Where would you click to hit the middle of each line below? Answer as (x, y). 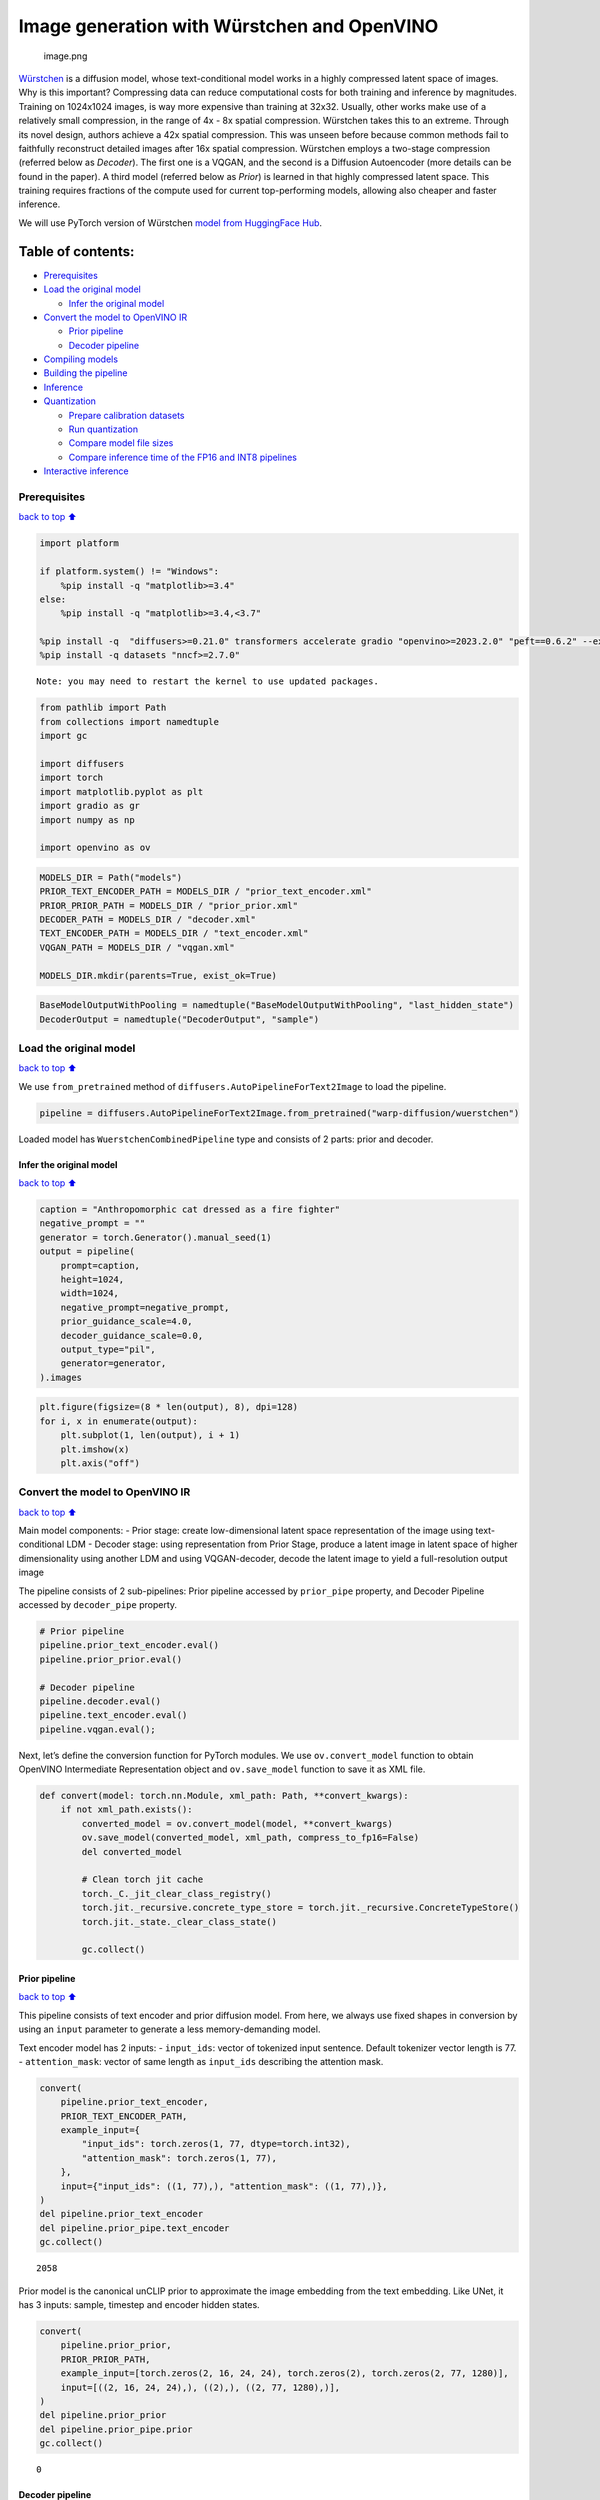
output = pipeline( (87, 1251)
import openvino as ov (95, 848)
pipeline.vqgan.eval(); (98, 1729)
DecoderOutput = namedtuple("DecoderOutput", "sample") (179, 1019)
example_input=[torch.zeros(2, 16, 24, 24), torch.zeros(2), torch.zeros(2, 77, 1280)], (284, 2373)
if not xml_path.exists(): (127, 1809)
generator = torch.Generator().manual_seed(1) (155, 1237)
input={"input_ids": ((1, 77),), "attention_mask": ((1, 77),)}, (224, 2186)
